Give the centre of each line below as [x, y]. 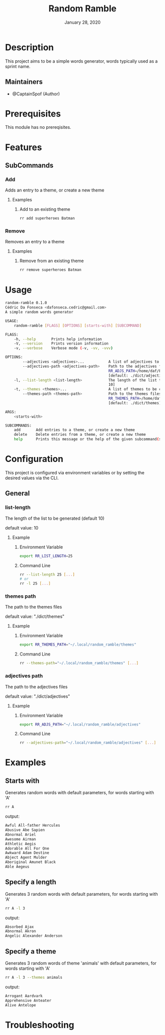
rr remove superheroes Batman [51, 270]
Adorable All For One [27, 848]
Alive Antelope [21, 1005]
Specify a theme [31, 951]
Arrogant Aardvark [24, 996]
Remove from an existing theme [52, 261]
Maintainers [24, 82]
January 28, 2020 [82, 22]
